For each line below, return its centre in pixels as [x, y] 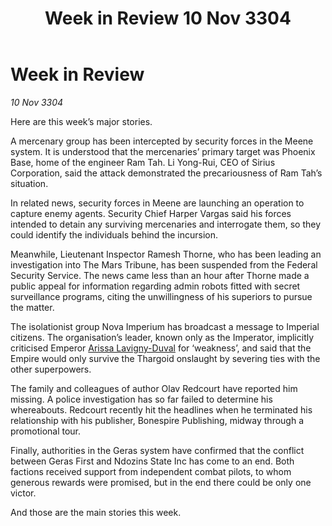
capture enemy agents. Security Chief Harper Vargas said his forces [151, 213]
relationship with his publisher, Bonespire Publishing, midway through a [157, 420]
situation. [29, 183]
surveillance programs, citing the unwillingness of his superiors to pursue [161, 296]
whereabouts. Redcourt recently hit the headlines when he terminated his [161, 409]
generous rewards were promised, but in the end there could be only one [161, 482]
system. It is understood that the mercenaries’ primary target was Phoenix [163, 151]
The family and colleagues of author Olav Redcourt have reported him [154, 388]
